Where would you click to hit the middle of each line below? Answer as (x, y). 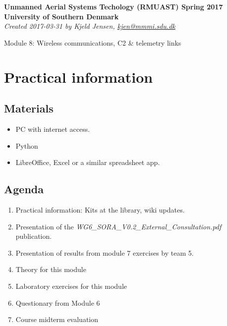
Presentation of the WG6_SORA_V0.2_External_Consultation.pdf (118, 226)
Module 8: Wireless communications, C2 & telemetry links (93, 42)
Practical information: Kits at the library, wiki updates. (100, 209)
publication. (34, 236)
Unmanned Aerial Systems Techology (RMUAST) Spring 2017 (113, 6)
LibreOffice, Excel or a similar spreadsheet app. (88, 162)
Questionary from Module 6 (58, 302)
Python (27, 145)
